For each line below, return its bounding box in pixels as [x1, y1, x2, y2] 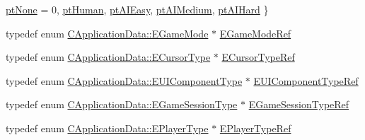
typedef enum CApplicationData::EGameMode [6, 25, 209, 40]
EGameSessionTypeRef [248, 97, 349, 112]
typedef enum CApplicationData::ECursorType [6, 49, 211, 64]
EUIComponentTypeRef [253, 73, 359, 88]
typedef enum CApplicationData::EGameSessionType [6, 97, 238, 112]
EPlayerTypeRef [219, 120, 291, 135]
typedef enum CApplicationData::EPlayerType [6, 120, 209, 135]
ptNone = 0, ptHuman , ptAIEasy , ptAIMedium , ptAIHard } [6, 2, 269, 16]
